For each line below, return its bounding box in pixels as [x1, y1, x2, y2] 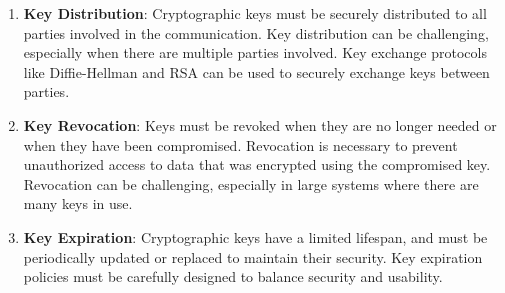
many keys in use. [23, 193, 133, 214]
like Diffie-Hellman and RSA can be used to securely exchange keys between [23, 61, 490, 82]
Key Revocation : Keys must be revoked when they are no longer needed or [23, 114, 497, 135]
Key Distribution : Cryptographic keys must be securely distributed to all [23, 3, 487, 23]
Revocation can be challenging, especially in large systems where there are [23, 173, 479, 194]
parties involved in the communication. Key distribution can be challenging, [23, 22, 489, 43]
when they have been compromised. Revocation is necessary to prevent [23, 134, 458, 155]
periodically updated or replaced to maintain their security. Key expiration [23, 246, 483, 267]
